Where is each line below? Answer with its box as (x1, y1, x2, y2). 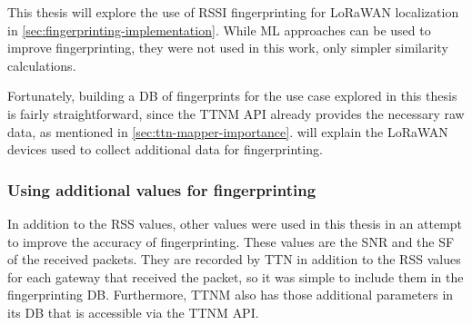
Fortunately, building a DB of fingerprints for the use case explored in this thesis (7, 86, 457, 105)
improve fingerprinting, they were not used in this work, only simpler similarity (7, 38, 448, 57)
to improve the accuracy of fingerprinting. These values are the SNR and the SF (7, 231, 455, 251)
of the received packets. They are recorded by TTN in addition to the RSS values (7, 250, 461, 269)
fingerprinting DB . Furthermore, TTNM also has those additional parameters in (7, 285, 454, 304)
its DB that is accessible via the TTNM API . (7, 302, 259, 321)
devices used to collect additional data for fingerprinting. (7, 140, 323, 159)
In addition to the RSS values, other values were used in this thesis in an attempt (7, 213, 463, 232)
